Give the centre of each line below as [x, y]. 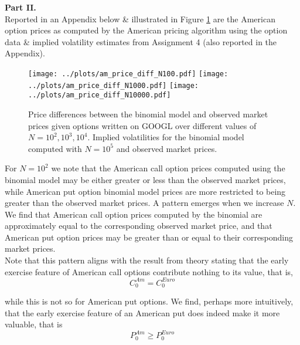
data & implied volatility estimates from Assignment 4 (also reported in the [141, 41]
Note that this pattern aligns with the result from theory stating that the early [147, 260]
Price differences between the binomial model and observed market [148, 114]
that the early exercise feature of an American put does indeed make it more [142, 312]
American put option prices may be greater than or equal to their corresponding [149, 237]
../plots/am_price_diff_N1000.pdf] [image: [114, 85]
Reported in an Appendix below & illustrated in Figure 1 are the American [140, 18]
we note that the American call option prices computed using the [168, 168]
